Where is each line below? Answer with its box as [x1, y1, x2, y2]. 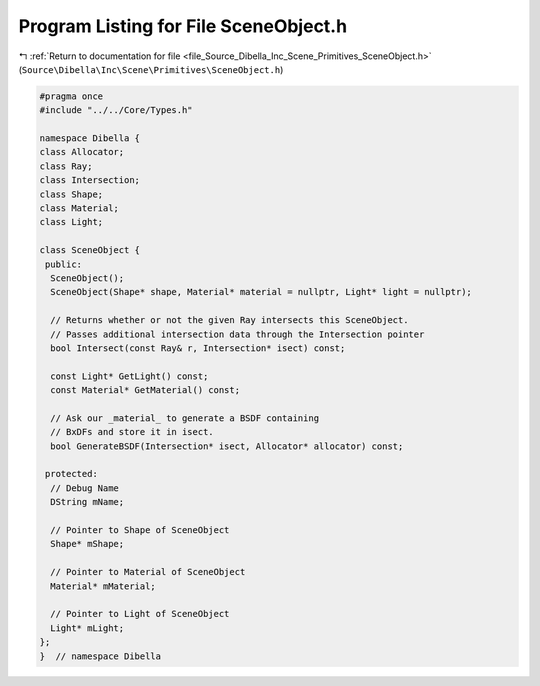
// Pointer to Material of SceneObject [50, 566, 246, 578]
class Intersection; [39, 175, 140, 186]
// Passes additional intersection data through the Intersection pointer [50, 328, 425, 340]
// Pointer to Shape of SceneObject [50, 525, 230, 536]
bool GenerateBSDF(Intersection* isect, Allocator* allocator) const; [50, 440, 404, 452]
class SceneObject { [39, 245, 140, 256]
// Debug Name [50, 482, 120, 494]
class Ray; [39, 160, 93, 172]
